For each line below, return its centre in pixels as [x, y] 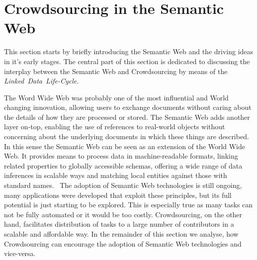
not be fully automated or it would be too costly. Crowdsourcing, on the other [123, 214]
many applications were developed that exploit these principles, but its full [118, 195]
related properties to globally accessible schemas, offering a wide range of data [123, 165]
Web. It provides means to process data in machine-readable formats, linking [121, 156]
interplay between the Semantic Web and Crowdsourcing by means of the [116, 71]
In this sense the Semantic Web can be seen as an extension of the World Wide [125, 146]
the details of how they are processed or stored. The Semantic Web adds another [127, 117]
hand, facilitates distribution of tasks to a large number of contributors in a [119, 224]
